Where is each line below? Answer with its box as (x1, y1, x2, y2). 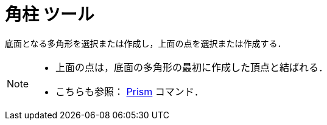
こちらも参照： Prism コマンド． (55, 85, 204, 98)
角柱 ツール (5, 4, 94, 25)
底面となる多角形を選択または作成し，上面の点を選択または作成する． (5, 38, 286, 49)
